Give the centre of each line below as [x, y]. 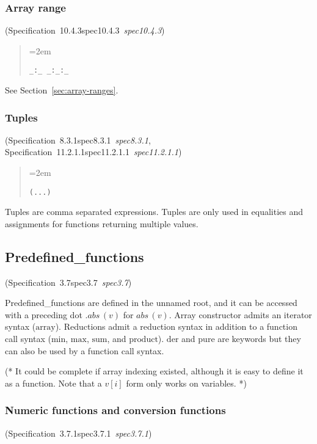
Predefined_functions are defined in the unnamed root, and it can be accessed [151, 303]
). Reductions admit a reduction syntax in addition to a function [176, 326]
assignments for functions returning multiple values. [102, 223]
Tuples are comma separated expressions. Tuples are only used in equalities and [154, 212]
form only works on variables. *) [186, 383]
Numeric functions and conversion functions [115, 410]
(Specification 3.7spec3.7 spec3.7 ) [68, 282]
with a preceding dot [44, 314]
